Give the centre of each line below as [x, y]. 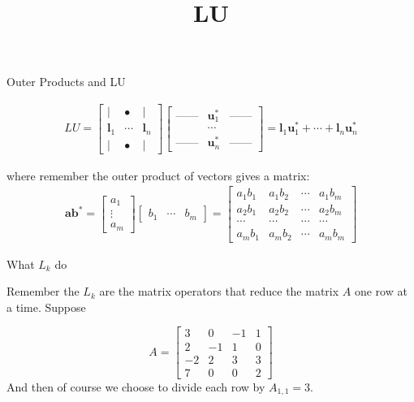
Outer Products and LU [66, 82]
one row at [381, 291]
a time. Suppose [46, 307]
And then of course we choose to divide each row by [136, 386]
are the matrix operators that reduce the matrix [219, 291]
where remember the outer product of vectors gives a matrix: [158, 175]
